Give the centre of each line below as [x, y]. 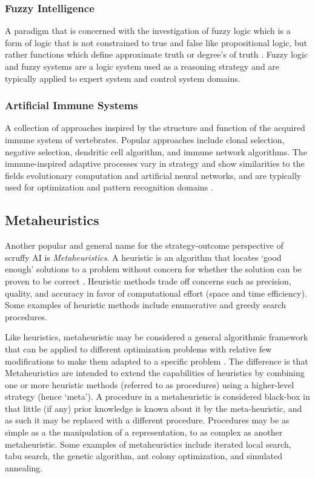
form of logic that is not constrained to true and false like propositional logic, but [156, 42]
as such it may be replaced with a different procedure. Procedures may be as [147, 420]
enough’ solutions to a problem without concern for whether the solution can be [153, 269]
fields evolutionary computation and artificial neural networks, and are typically [153, 175]
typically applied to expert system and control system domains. [123, 78]
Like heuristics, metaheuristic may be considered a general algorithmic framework [157, 337]
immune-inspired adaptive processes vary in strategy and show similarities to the [155, 163]
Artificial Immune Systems [71, 105]
